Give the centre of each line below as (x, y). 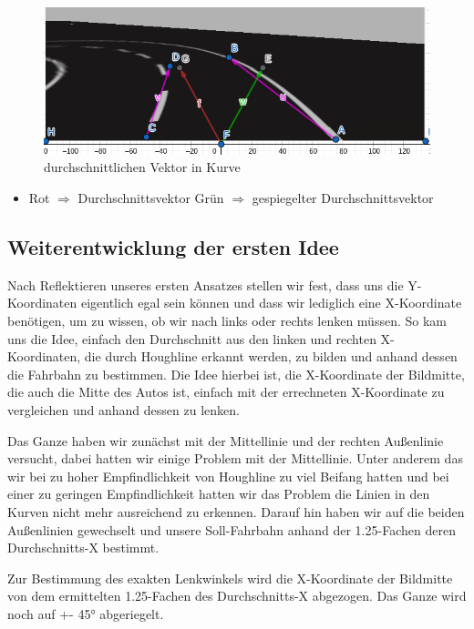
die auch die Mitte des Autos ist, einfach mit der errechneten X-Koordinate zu (226, 392)
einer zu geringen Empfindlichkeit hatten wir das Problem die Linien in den (219, 494)
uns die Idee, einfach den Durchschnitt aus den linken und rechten (192, 338)
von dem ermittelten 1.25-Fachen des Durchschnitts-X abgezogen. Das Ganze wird (237, 596)
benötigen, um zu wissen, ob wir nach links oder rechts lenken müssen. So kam (227, 320)
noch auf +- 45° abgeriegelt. (86, 613)
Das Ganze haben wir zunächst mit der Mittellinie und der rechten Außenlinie (226, 440)
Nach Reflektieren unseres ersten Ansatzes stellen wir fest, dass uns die (206, 284)
